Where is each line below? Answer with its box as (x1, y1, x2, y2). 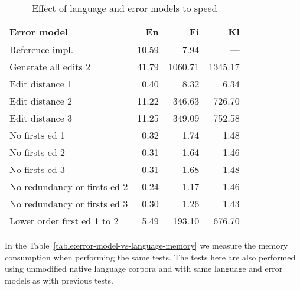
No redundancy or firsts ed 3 (9, 197, 128, 210)
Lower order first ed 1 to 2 (9, 214, 119, 227)
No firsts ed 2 (9, 145, 65, 159)
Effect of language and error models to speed (32, 1, 217, 15)
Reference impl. (9, 43, 74, 56)
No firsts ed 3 (9, 162, 65, 176)
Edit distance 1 (9, 77, 73, 90)
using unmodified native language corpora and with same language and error (5, 262, 283, 275)
